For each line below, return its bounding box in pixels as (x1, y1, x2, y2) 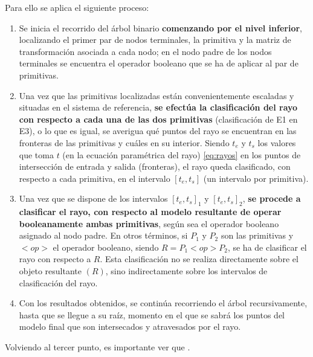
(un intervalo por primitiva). (203, 172, 309, 184)
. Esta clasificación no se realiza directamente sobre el (100, 252, 298, 265)
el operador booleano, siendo (53, 240, 159, 253)
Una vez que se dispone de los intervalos (19, 192, 168, 205)
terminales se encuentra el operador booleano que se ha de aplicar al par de (19, 57, 298, 69)
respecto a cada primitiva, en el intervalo (19, 172, 170, 184)
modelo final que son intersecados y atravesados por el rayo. (19, 320, 241, 333)
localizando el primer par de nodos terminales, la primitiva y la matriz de (19, 33, 291, 46)
